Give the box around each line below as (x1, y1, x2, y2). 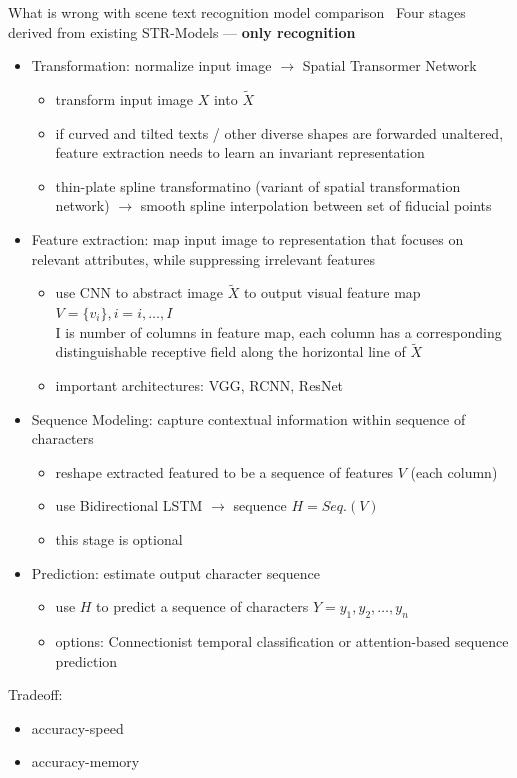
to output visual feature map (243, 282, 421, 303)
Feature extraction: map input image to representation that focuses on (31, 228, 464, 249)
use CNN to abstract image (55, 282, 223, 303)
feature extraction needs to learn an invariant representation (55, 142, 425, 163)
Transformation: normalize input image (31, 55, 272, 76)
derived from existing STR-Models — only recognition (8, 21, 356, 42)
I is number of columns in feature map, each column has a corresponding (55, 321, 502, 342)
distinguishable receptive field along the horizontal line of (55, 341, 406, 362)
